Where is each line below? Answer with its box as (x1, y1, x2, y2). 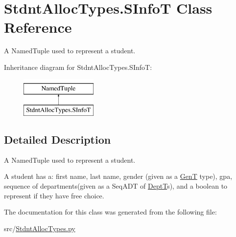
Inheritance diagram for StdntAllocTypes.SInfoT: (4, 62, 152, 72)
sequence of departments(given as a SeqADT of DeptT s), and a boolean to (4, 181, 228, 191)
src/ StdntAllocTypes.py (4, 223, 75, 233)
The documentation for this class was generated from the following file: (4, 207, 217, 217)
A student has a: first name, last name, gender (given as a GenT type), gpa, (4, 171, 233, 181)
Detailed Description (4, 132, 111, 147)
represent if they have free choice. (4, 190, 104, 200)
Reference (4, 17, 72, 37)
